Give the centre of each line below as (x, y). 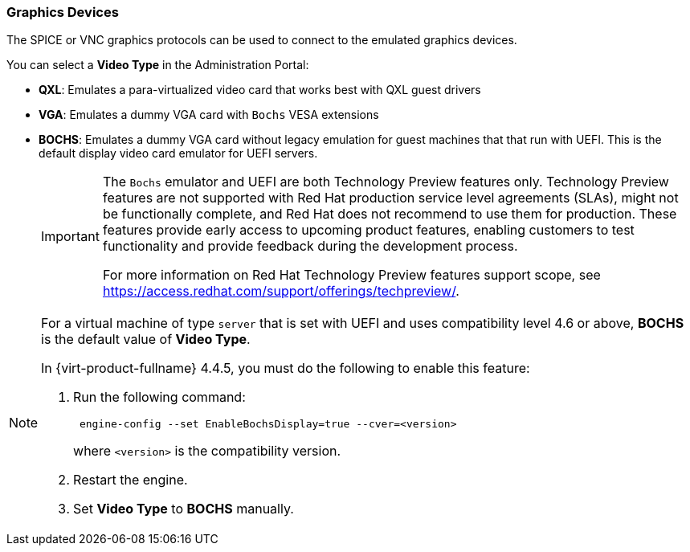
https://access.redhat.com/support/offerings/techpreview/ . (281, 291)
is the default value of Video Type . (146, 339)
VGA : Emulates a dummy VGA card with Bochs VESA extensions (209, 115)
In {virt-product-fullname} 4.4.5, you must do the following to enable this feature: (286, 368)
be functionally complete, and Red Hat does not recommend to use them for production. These (390, 214)
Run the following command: (159, 397)
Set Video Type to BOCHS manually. (184, 509)
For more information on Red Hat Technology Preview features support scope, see (351, 275)
